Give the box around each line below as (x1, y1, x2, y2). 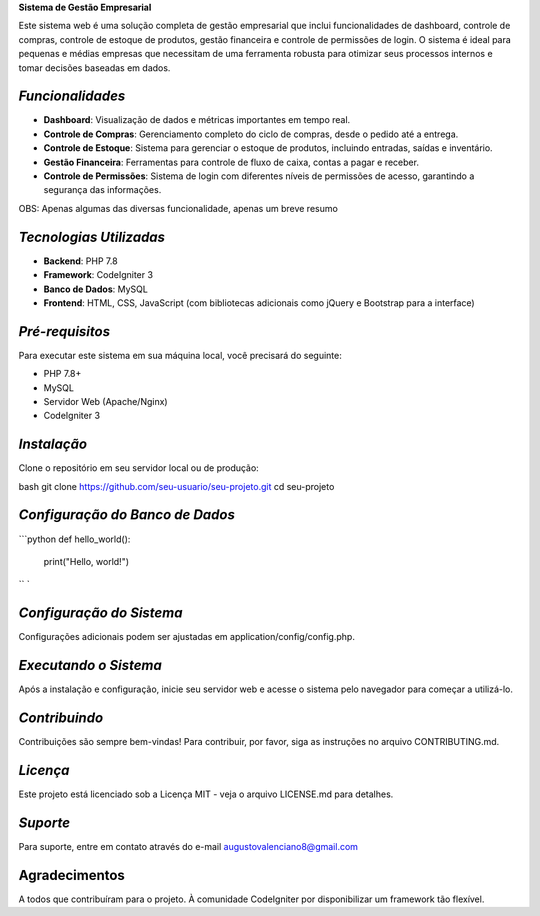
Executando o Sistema (18, 657, 162, 674)
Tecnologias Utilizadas (18, 228, 165, 245)
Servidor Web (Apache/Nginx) (43, 395, 169, 407)
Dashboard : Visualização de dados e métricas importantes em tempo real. (43, 114, 351, 126)
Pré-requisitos (18, 323, 110, 340)
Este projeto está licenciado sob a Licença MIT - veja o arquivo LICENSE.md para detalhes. (18, 788, 394, 800)
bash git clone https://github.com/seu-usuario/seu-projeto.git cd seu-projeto (18, 480, 335, 492)
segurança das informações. (43, 184, 162, 196)
